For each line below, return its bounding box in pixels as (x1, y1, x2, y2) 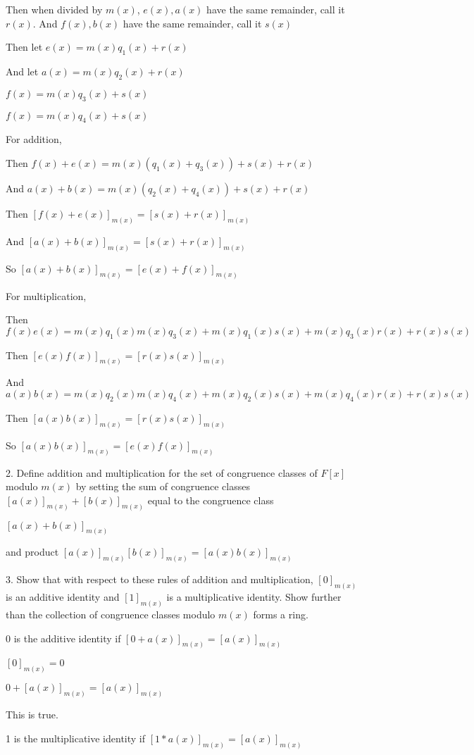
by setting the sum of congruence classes (75, 479, 250, 494)
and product (6, 544, 59, 559)
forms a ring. (253, 606, 308, 621)
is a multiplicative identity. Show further (166, 589, 342, 604)
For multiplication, (6, 288, 87, 303)
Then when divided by (6, 2, 103, 16)
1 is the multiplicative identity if (6, 730, 146, 745)
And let (6, 63, 39, 78)
